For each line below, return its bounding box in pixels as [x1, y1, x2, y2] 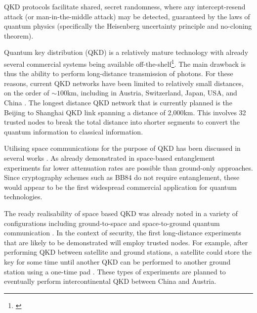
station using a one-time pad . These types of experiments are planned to [4, 266, 226, 276]
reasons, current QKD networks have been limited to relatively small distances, [4, 78, 244, 88]
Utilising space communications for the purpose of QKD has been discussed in [4, 143, 241, 153]
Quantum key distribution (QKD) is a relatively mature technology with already [4, 47, 249, 57]
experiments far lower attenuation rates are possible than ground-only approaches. [4, 162, 253, 173]
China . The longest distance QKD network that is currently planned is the [4, 97, 232, 107]
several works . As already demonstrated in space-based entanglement [4, 152, 215, 163]
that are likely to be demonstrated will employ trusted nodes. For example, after [4, 237, 248, 247]
